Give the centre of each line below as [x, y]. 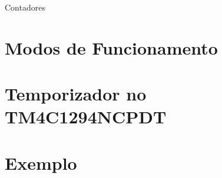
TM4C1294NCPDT [86, 117]
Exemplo [41, 162]
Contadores [25, 7]
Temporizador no [76, 94]
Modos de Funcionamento [111, 47]
